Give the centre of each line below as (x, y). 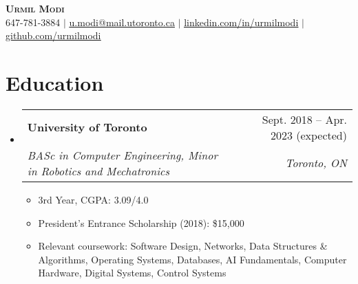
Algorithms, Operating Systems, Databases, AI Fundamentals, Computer (192, 259)
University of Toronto (87, 127)
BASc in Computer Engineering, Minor (123, 155)
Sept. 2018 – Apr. (304, 119)
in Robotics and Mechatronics (98, 171)
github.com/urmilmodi (53, 35)
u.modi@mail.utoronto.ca (122, 22)
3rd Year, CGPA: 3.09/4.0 (93, 199)
